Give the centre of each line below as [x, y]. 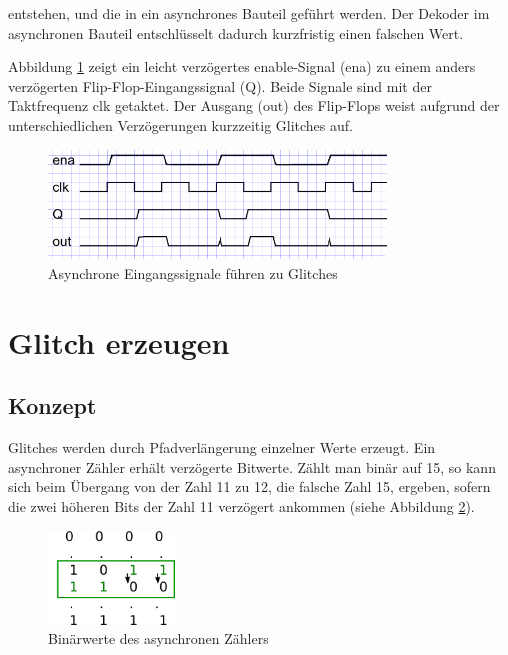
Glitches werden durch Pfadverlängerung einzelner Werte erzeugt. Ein [222, 447]
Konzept [52, 405]
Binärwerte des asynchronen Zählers [158, 638]
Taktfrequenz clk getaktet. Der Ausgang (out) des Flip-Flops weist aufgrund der [254, 105]
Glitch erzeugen [119, 341]
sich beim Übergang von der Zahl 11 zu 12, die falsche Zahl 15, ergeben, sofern [249, 486]
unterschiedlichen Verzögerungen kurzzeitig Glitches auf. [180, 124]
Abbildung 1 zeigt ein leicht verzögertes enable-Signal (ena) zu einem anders [242, 66]
